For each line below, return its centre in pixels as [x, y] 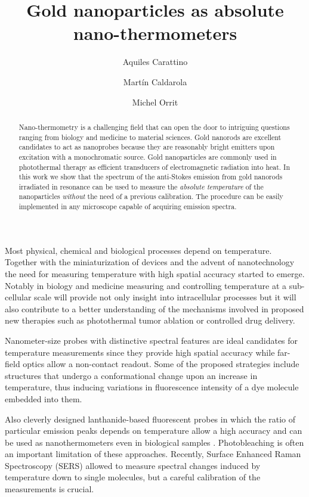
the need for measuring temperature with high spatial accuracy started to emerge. [155, 273]
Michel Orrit [155, 102]
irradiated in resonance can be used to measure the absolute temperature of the [141, 186]
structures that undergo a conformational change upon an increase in [131, 375]
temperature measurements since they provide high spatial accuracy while [140, 352]
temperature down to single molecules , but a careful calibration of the [133, 477]
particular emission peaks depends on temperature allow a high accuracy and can [154, 431]
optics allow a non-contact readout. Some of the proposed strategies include [161, 364]
